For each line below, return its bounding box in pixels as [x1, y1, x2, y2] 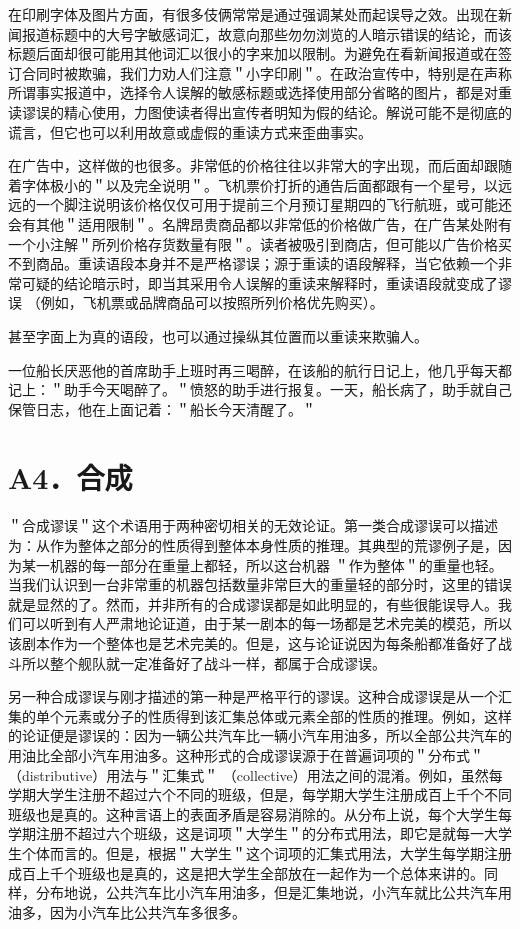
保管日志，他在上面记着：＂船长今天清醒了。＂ [8, 398, 316, 419]
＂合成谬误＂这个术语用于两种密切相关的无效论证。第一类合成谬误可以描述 [8, 515, 498, 536]
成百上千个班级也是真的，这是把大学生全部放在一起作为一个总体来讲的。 [8, 862, 484, 883]
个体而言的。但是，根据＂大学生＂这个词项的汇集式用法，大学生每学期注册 [21, 842, 512, 863]
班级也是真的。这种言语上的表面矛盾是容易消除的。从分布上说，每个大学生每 [8, 803, 512, 824]
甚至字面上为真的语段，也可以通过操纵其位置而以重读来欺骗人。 [8, 325, 428, 346]
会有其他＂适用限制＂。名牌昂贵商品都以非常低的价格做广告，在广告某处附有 [8, 213, 512, 234]
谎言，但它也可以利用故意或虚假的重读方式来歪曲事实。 [8, 121, 372, 142]
